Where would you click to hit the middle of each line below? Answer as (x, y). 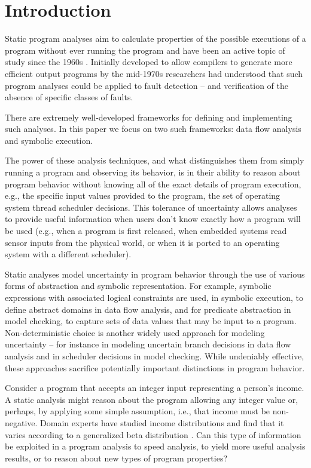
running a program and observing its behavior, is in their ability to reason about (153, 172)
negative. (21, 422)
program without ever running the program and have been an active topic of (145, 50)
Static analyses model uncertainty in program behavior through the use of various (155, 274)
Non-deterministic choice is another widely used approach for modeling (135, 332)
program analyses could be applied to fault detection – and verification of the (147, 85)
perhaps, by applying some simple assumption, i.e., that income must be (138, 411)
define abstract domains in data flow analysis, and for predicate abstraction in (148, 309)
